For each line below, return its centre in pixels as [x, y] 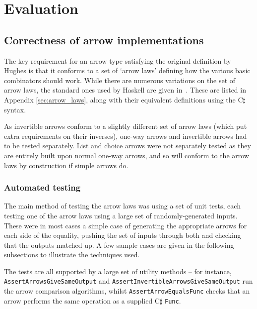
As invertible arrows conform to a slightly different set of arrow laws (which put [126, 126]
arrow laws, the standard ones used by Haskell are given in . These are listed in [125, 90]
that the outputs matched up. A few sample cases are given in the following [119, 245]
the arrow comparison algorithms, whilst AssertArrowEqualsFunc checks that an [127, 291]
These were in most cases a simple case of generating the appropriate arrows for [126, 225]
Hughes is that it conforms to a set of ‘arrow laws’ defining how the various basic [127, 70]
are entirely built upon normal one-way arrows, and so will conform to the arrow [127, 155]
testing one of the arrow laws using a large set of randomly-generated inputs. [121, 215]
